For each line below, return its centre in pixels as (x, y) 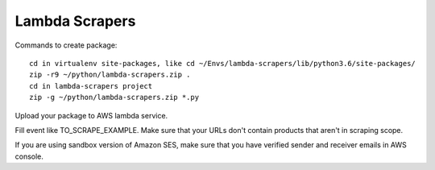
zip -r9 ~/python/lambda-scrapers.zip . (110, 75)
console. (29, 156)
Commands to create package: (66, 45)
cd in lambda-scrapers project (91, 86)
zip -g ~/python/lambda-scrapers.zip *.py (114, 97)
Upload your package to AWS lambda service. (91, 115)
